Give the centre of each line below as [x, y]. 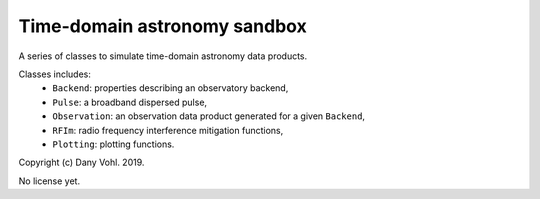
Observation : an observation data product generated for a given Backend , [208, 116]
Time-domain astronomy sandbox [162, 26]
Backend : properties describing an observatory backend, [170, 88]
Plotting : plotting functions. [113, 144]
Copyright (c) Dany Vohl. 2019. [81, 162]
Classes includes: [55, 74]
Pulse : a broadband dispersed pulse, [130, 102]
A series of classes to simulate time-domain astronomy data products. [163, 56]
